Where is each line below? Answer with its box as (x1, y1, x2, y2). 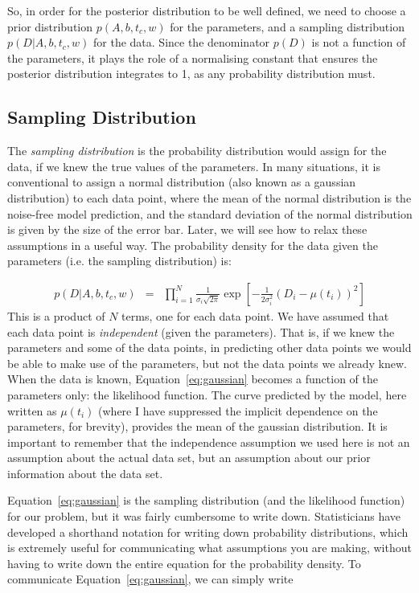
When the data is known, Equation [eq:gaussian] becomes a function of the (7, 370, 378, 387)
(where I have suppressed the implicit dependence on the (98, 402, 378, 419)
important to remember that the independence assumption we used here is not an (7, 433, 410, 450)
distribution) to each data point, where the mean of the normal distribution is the (7, 189, 412, 206)
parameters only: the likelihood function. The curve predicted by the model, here (7, 386, 407, 403)
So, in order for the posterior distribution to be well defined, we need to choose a (7, 2, 406, 18)
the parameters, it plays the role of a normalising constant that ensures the (7, 49, 378, 66)
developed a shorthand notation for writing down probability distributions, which (7, 523, 409, 540)
